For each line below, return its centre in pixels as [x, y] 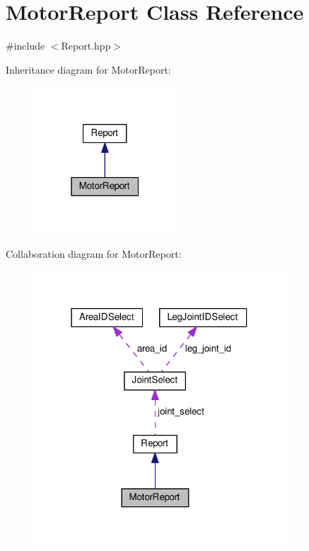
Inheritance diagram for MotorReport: [88, 69]
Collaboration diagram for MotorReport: [94, 253]
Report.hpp [86, 46]
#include [25, 46]
